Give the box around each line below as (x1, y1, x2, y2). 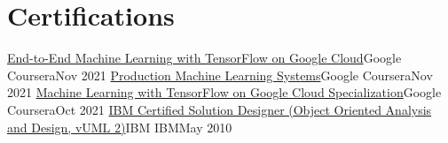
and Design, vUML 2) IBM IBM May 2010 (7, 117, 232, 136)
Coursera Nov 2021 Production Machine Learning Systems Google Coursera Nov (7, 65, 433, 84)
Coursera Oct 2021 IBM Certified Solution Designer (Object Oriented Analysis (7, 100, 432, 118)
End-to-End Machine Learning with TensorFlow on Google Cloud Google (7, 49, 402, 67)
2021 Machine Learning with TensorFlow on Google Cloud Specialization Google (7, 83, 442, 102)
